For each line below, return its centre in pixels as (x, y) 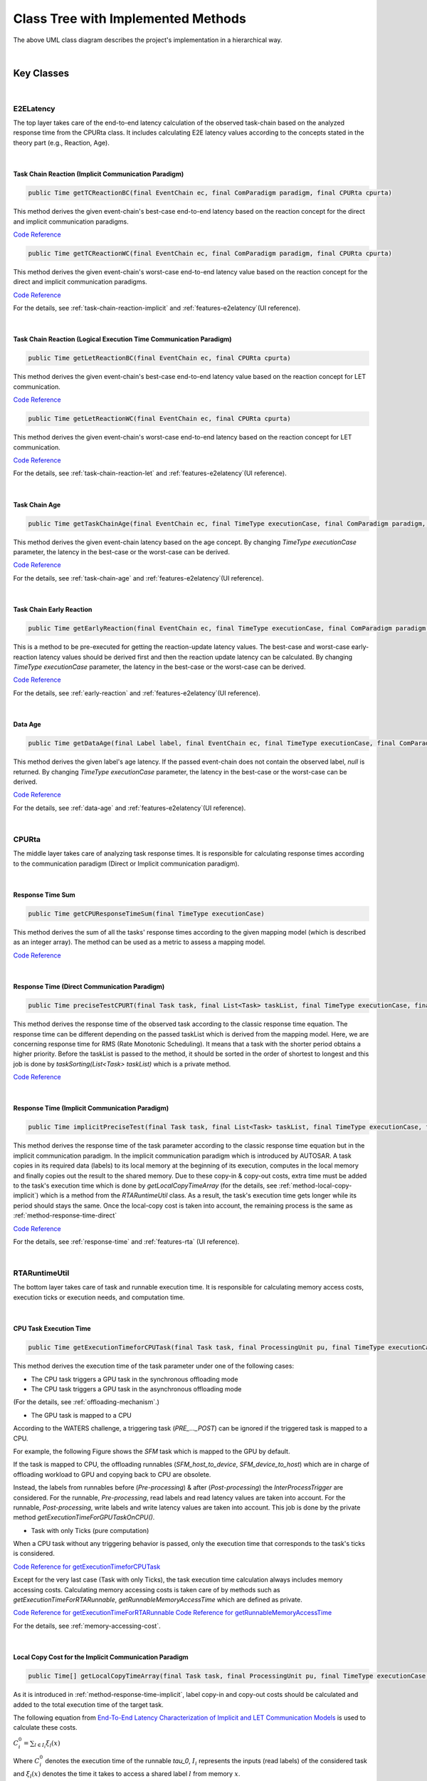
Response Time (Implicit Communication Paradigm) (91, 1108)
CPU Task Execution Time (52, 1329)
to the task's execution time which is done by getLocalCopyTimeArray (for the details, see (145, 1185)
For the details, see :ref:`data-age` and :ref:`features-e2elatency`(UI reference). (130, 808)
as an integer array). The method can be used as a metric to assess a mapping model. (139, 942)
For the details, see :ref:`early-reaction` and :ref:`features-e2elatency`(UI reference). (137, 693)
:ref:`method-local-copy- (315, 1185)
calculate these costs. (45, 1728)
